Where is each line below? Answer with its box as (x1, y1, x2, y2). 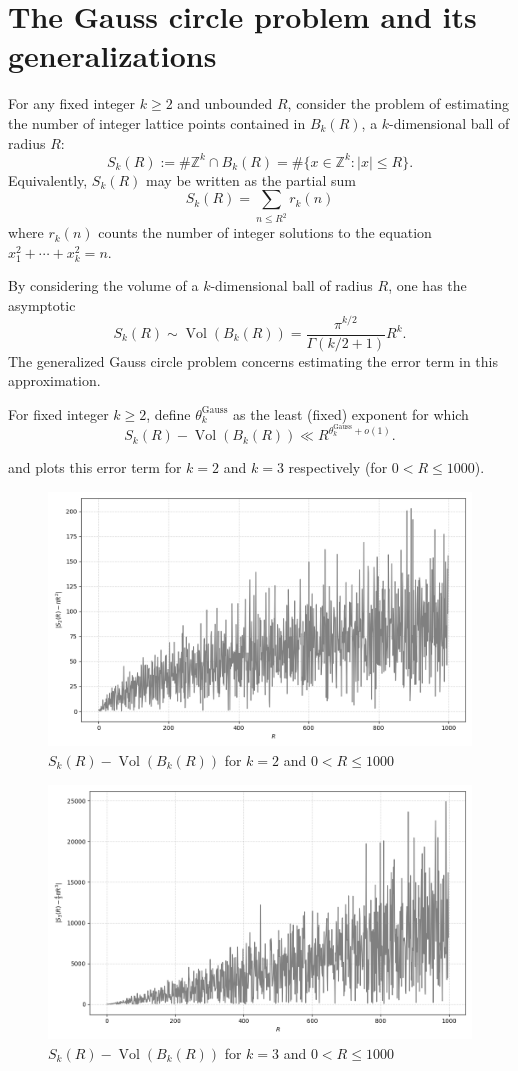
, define (146, 403, 191, 424)
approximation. (8, 370, 101, 391)
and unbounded (177, 93, 273, 114)
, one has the (388, 275, 467, 296)
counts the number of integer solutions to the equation (98, 222, 432, 243)
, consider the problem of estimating (287, 93, 510, 114)
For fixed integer (8, 403, 109, 424)
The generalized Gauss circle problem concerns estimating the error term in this (8, 350, 498, 371)
